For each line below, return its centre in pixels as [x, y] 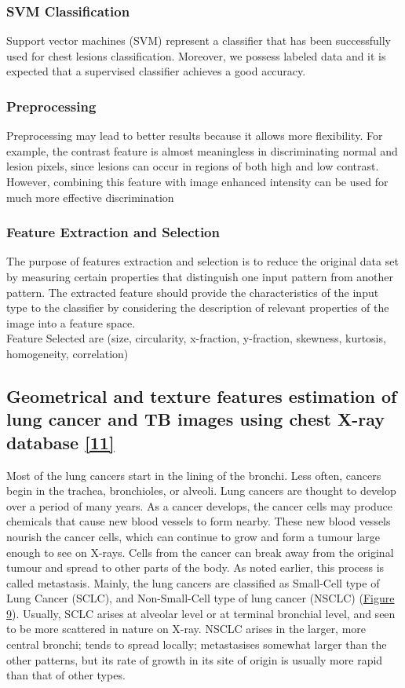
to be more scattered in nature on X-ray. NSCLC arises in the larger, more [186, 629]
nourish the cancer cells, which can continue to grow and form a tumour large [193, 536]
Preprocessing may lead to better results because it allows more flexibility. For [195, 135]
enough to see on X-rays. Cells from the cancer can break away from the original [200, 552]
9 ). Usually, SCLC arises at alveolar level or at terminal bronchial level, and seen [201, 613]
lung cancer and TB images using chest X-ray [196, 419]
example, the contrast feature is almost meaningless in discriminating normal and [202, 150]
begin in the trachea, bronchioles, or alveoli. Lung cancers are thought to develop [201, 490]
